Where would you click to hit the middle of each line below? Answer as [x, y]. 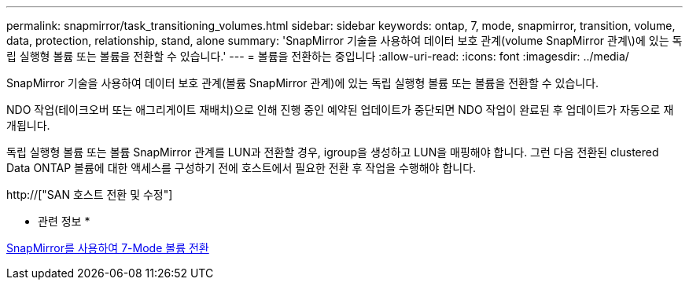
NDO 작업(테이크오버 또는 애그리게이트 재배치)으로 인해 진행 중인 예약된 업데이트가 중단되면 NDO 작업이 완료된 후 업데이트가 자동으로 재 [340, 110]
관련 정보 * [64, 221]
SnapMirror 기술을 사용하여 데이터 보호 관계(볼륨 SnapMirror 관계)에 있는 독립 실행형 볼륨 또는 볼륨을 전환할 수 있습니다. [303, 83]
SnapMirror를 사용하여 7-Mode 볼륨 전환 [108, 248]
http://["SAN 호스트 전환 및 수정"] [90, 194]
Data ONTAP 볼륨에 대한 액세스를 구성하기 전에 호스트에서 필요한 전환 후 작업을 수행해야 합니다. [241, 168]
